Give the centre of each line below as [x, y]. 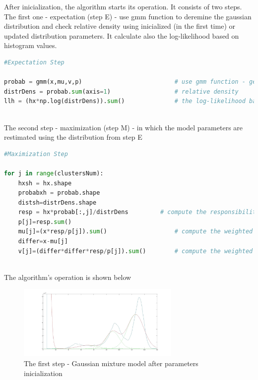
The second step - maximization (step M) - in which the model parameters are [124, 127]
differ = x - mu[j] [43, 242]
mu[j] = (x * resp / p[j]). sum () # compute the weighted [135, 232]
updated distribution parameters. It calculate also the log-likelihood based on [122, 35]
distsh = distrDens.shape [57, 202]
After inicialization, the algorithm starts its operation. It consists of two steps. [123, 6]
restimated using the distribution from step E [73, 137]
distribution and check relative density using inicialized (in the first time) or [120, 26]
